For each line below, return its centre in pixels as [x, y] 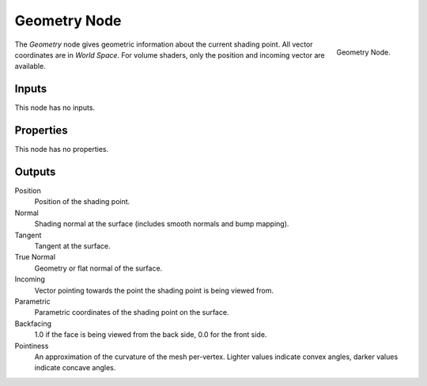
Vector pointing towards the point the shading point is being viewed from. [154, 290]
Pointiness [32, 346]
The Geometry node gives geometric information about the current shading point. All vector [164, 44]
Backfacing [33, 324]
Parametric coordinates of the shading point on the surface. [132, 312]
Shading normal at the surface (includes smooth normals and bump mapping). [162, 224]
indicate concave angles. [75, 368]
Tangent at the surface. [72, 246]
